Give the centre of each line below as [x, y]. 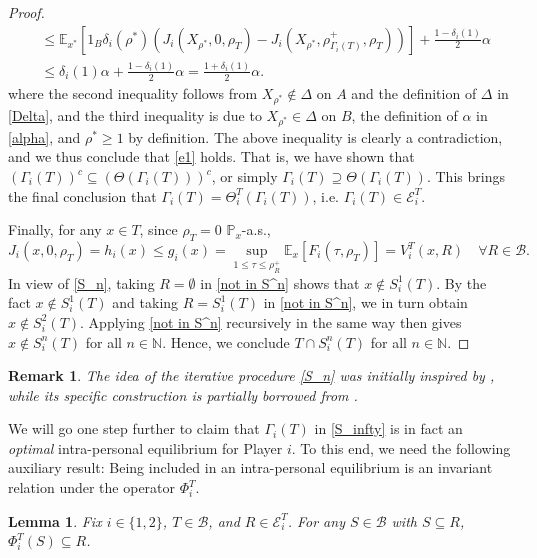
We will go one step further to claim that [134, 428]
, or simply [244, 176]
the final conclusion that [82, 195]
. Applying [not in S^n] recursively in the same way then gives [271, 321]
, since [158, 229]
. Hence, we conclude [226, 341]
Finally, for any [55, 229]
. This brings [465, 176]
